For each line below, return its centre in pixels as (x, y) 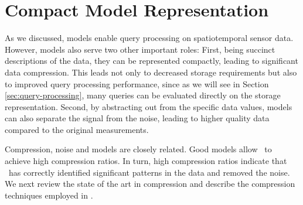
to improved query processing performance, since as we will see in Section (137, 83)
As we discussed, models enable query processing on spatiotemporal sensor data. (149, 38)
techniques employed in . (49, 195)
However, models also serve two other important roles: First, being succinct (140, 49)
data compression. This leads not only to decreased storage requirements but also (151, 72)
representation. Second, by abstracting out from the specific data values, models (149, 106)
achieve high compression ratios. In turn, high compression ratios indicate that (146, 161)
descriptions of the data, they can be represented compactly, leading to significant (151, 61)
